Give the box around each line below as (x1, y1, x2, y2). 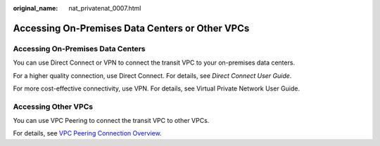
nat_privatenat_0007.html (68, 4, 141, 12)
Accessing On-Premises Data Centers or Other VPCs (13, 22, 250, 34)
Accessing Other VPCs (13, 102, 94, 112)
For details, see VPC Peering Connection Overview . (13, 129, 162, 138)
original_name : (13, 4, 58, 12)
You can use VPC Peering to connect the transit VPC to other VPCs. (13, 117, 210, 125)
